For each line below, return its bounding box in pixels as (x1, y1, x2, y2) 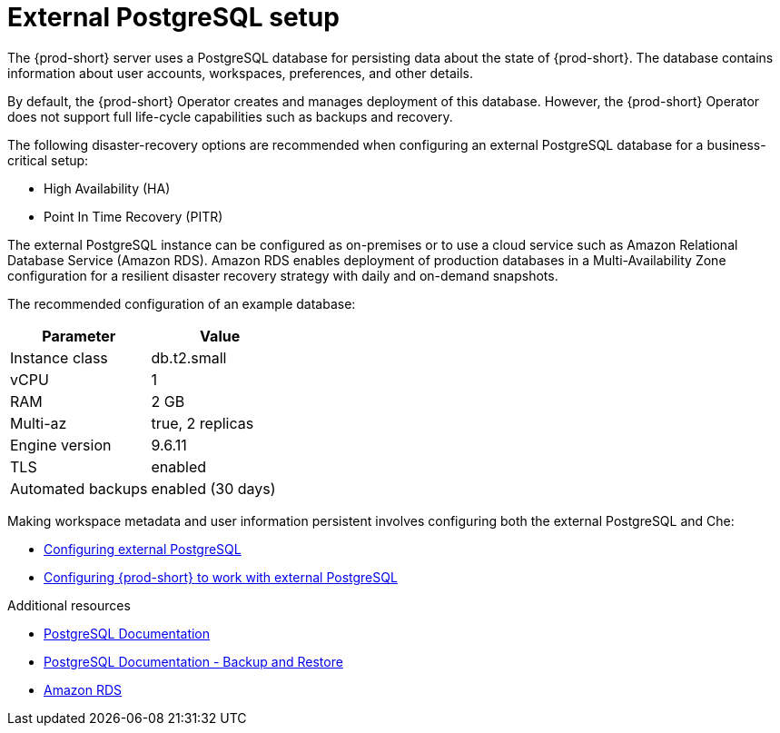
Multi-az (10, 413, 67, 432)
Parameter (42, 326, 116, 345)
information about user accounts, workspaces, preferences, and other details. (7, 64, 473, 81)
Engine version (10, 435, 112, 454)
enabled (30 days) (151, 479, 276, 498)
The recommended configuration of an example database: (7, 295, 356, 312)
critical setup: (7, 152, 89, 168)
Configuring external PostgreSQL (44, 540, 242, 557)
